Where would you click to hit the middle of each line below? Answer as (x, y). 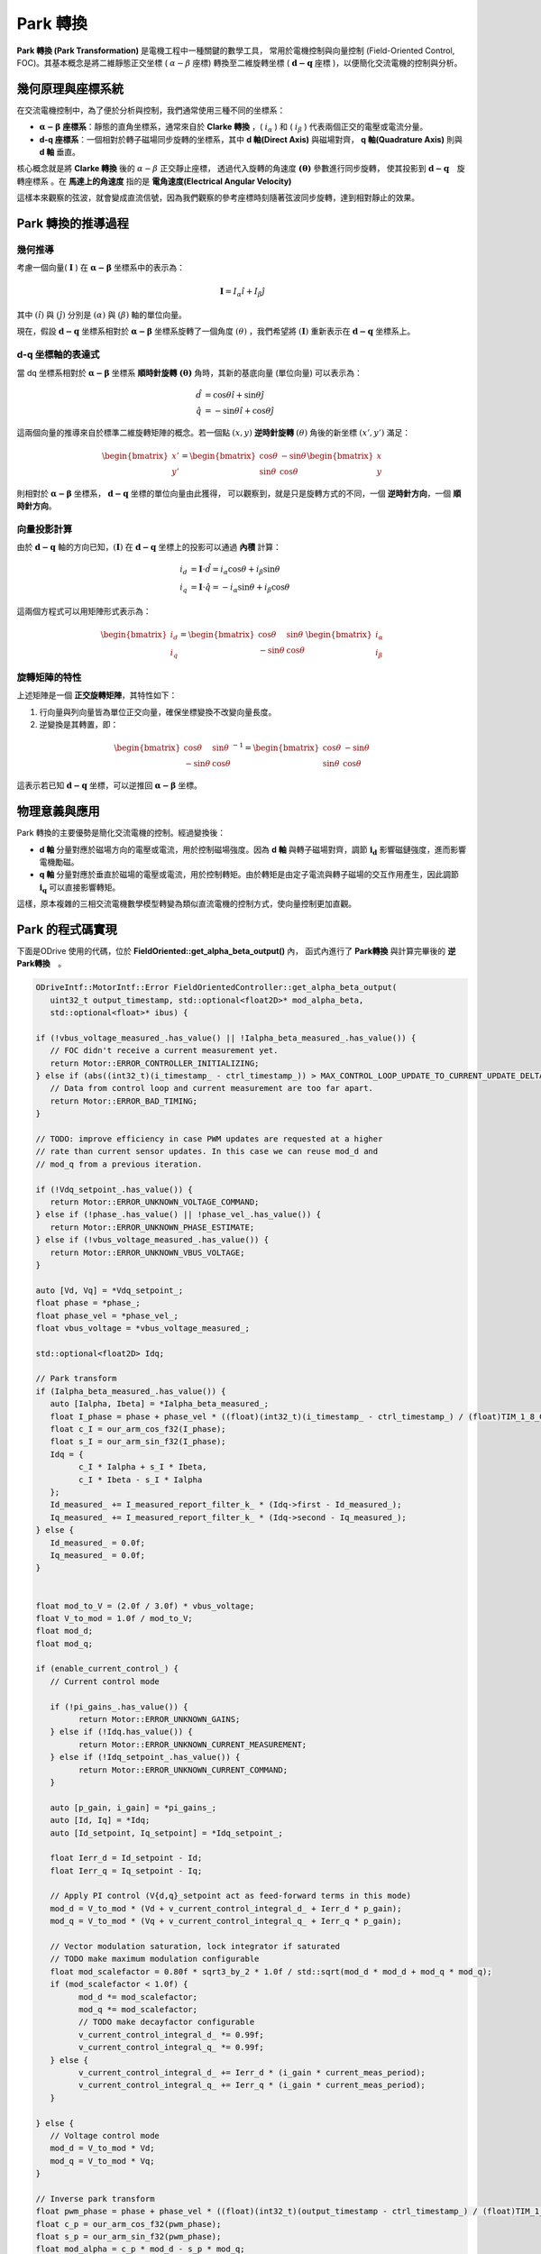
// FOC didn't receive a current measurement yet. (164, 1051)
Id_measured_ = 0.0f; (98, 1543)
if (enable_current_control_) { (107, 1669)
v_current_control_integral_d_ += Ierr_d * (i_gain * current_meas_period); (252, 2072)
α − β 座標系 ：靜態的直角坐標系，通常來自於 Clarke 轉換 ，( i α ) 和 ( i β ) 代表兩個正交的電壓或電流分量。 (234, 128)
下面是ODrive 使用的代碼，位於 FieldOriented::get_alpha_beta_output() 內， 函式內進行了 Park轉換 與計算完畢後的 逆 (236, 950)
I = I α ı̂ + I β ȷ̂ (242, 292)
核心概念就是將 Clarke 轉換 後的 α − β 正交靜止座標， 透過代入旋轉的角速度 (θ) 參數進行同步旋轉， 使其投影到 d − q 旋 (241, 169)
